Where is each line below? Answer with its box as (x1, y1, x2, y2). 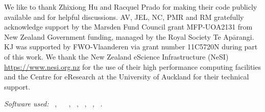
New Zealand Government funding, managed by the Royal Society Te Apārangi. (4, 31, 254, 42)
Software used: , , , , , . (4, 98, 103, 109)
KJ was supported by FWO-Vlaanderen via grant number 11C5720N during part (4, 41, 258, 52)
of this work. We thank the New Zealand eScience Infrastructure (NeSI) (4, 51, 229, 62)
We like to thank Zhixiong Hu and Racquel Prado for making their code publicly (4, 2, 257, 12)
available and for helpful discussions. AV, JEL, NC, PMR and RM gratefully (4, 11, 244, 22)
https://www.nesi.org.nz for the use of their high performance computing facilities (4, 61, 261, 72)
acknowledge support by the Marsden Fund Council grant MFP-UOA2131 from (4, 21, 253, 32)
